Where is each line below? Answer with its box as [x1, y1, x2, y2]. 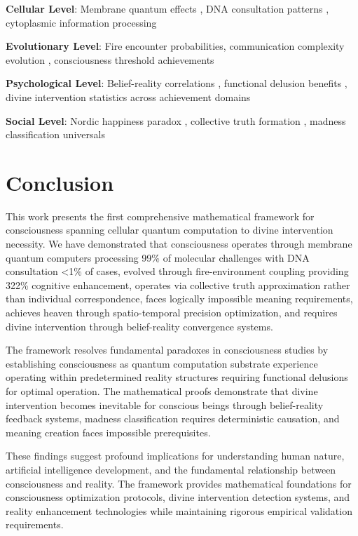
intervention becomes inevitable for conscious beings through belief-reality [6, 397, 324, 412]
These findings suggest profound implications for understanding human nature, [6, 448, 345, 463]
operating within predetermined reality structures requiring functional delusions [6, 370, 348, 384]
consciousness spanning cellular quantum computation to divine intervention [6, 222, 333, 237]
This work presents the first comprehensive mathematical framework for [6, 208, 315, 223]
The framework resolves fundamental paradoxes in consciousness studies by [6, 342, 329, 357]
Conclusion [6, 168, 114, 196]
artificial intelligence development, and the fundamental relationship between [6, 462, 336, 476]
